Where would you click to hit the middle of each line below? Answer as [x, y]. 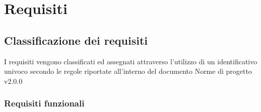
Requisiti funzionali [44, 103]
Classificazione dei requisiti [76, 40]
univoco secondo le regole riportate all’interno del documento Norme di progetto [128, 71]
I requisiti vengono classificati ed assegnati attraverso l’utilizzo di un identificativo [131, 61]
